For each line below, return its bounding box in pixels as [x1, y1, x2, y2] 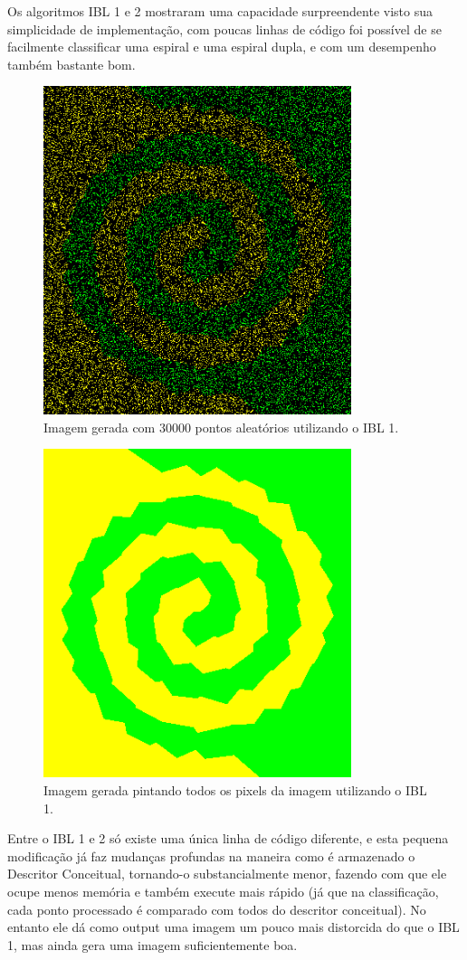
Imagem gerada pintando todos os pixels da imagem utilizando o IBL [43, 780, 427, 799]
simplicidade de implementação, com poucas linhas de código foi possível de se [7, 19, 442, 38]
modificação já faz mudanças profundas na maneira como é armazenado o [7, 846, 415, 865]
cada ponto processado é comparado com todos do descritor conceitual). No [7, 899, 426, 918]
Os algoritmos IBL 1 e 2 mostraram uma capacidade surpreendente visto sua [7, 2, 433, 20]
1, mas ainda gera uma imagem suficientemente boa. [7, 935, 298, 954]
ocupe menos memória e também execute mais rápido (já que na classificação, [7, 881, 439, 900]
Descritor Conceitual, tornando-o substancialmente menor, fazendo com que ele [7, 864, 447, 883]
